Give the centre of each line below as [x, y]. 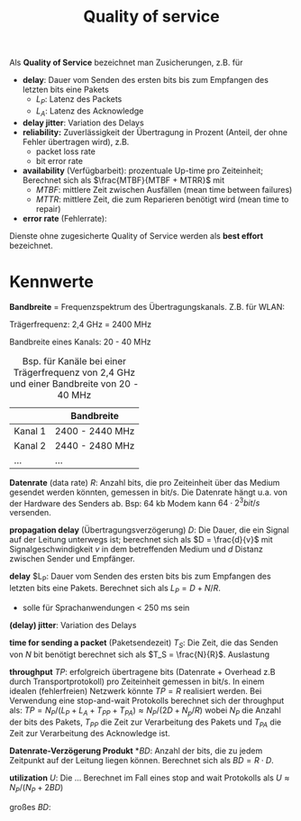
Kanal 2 [30, 445]
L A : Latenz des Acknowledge [90, 112]
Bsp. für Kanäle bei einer [74, 360]
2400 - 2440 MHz [95, 431]
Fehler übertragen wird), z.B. [76, 141]
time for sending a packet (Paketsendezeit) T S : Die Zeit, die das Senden [144, 643]
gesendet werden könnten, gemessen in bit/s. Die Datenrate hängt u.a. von [149, 492]
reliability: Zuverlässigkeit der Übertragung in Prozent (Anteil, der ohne [155, 132]
